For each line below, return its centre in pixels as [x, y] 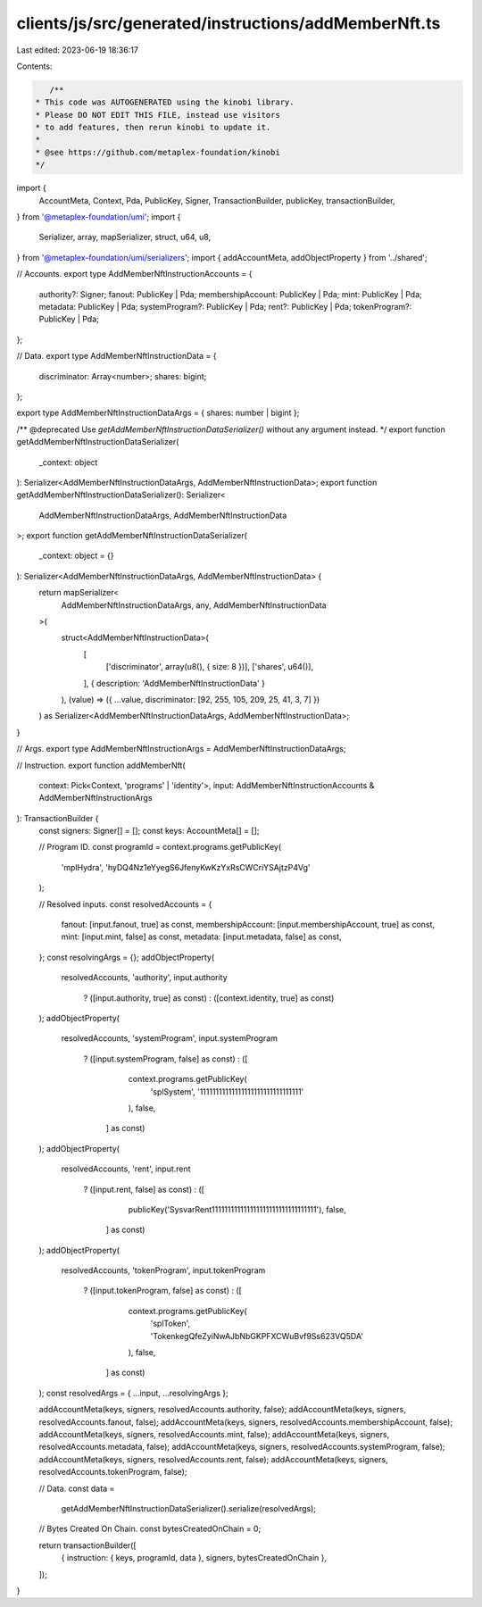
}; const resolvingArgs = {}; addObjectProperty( [127, 957]
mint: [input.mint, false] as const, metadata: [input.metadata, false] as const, [202, 937]
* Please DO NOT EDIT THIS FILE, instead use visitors [158, 115]
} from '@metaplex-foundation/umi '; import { [99, 217]
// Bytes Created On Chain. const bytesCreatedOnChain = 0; [150, 1529]
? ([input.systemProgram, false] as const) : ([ [166, 1059]
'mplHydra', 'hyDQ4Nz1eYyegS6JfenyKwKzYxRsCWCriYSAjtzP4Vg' [186, 867]
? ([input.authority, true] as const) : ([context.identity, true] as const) [209, 998]
